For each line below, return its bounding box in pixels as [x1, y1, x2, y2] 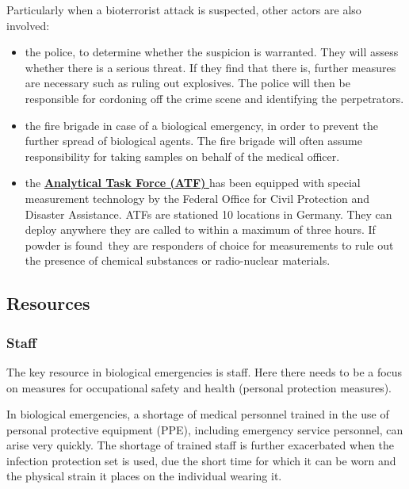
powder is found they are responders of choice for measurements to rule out [25, 236, 394, 253]
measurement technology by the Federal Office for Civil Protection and [25, 189, 370, 206]
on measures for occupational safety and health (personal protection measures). [6, 379, 392, 395]
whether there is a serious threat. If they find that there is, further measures [25, 59, 396, 75]
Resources [6, 291, 90, 315]
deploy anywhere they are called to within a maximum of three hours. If [25, 221, 376, 238]
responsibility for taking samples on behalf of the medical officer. [25, 147, 340, 164]
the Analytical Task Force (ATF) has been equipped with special [25, 174, 361, 191]
